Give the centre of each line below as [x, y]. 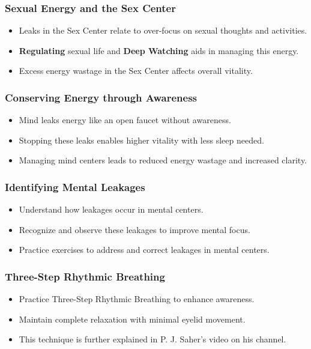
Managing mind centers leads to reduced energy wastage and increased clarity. [163, 160]
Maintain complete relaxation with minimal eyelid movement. [132, 319]
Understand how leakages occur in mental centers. [111, 209]
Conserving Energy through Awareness [101, 97]
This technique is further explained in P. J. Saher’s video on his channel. [152, 339]
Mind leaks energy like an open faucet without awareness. [125, 120]
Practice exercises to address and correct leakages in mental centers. [144, 250]
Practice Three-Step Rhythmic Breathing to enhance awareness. [137, 299]
